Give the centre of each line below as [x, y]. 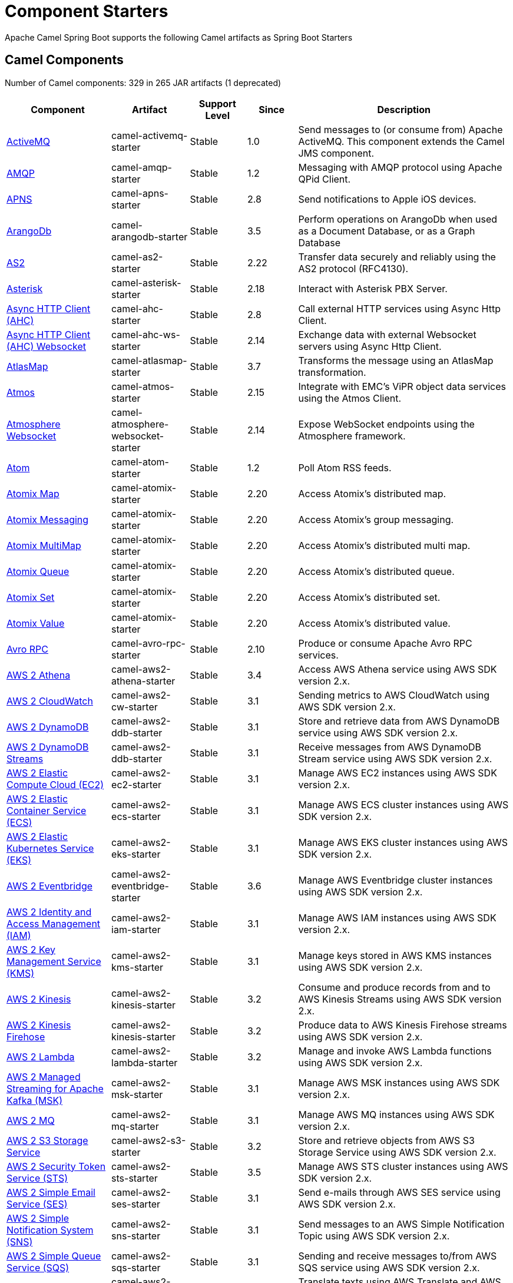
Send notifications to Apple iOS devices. [387, 199]
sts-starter [135, 1178]
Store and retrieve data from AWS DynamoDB [399, 721]
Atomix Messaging [48, 519]
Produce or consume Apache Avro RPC [385, 643]
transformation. [332, 372]
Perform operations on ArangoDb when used [398, 219]
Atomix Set [31, 597]
